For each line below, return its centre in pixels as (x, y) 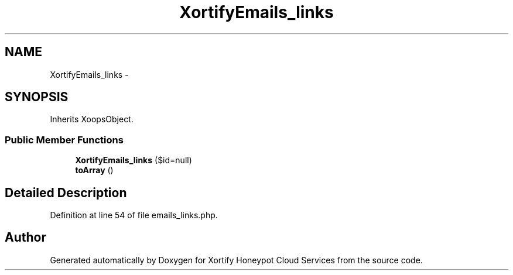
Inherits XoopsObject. (92, 119)
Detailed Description (66, 192)
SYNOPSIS (37, 97)
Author (25, 238)
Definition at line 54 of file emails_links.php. (134, 215)
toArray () (94, 170)
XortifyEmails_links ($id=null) (134, 160)
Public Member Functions (64, 140)
